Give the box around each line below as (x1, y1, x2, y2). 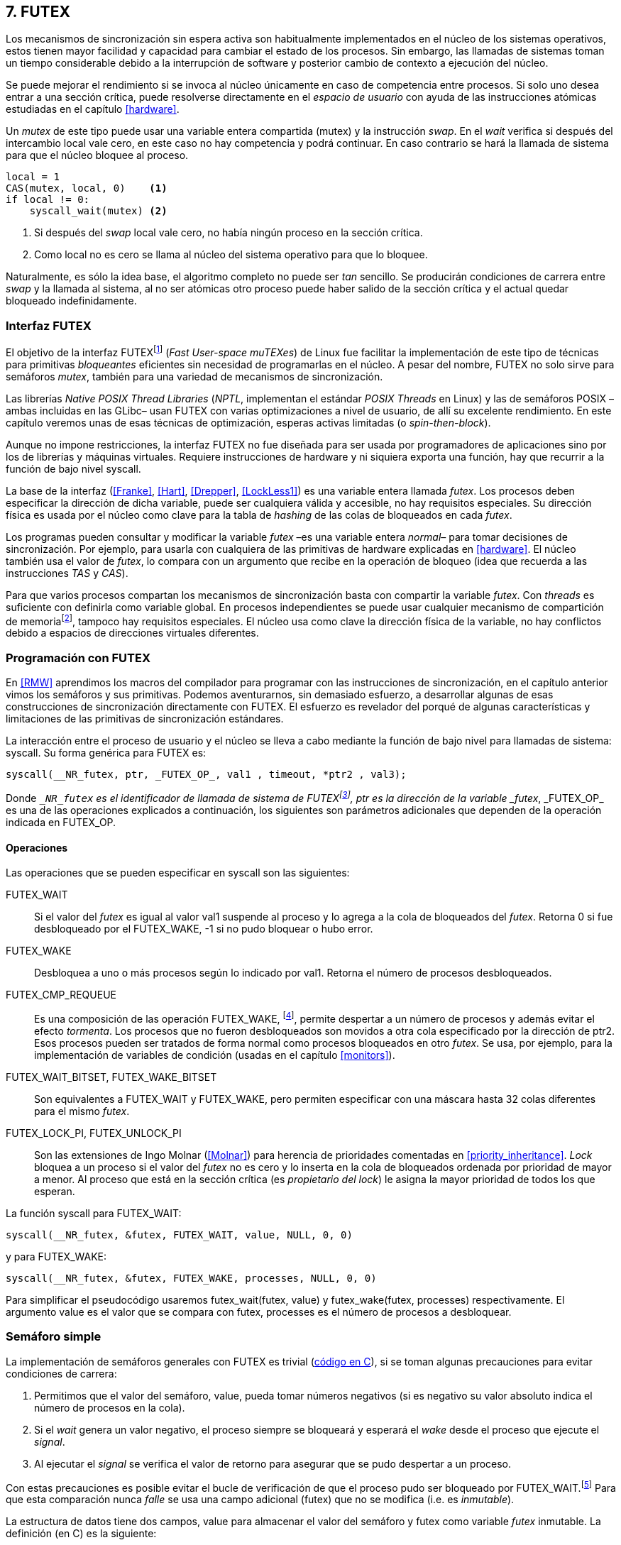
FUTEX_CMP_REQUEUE (6, 989, 116, 1001)
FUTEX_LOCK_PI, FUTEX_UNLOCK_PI (6, 1126, 182, 1139)
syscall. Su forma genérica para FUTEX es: (6, 747, 207, 759)
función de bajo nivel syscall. (6, 462, 141, 475)
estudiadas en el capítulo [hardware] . (6, 103, 180, 116)
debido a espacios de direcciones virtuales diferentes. (6, 627, 259, 639)
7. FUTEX (6, 3, 70, 21)
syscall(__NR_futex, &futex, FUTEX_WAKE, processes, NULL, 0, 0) (6, 1272, 377, 1284)
